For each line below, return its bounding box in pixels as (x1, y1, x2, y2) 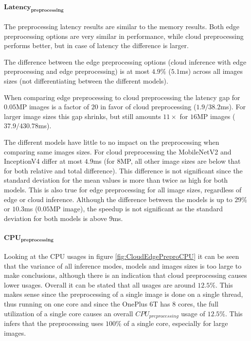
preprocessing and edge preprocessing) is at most (4, 66, 150, 76)
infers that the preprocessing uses (4, 318, 104, 328)
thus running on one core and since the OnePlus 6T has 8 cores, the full (4, 298, 218, 308)
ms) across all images (179, 66, 243, 76)
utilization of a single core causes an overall (4, 308, 133, 318)
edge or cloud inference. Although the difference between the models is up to (4, 194, 233, 204)
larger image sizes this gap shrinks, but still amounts (4, 111, 161, 121)
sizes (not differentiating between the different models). (4, 75, 168, 85)
